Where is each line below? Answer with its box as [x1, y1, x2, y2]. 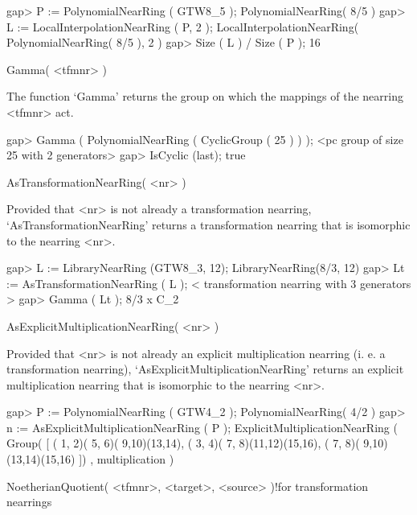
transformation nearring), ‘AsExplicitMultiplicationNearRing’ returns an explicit [6, 360, 404, 377]
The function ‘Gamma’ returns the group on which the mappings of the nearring [6, 88, 403, 105]
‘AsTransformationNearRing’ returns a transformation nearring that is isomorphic [6, 216, 411, 233]
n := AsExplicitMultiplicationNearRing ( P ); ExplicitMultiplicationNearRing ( [6, 418, 398, 435]
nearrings [6, 493, 52, 510]
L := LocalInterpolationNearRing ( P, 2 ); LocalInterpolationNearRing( [6, 18, 359, 35]
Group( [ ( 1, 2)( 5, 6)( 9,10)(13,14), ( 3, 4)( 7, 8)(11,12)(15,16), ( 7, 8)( [6, 435, 360, 451]
